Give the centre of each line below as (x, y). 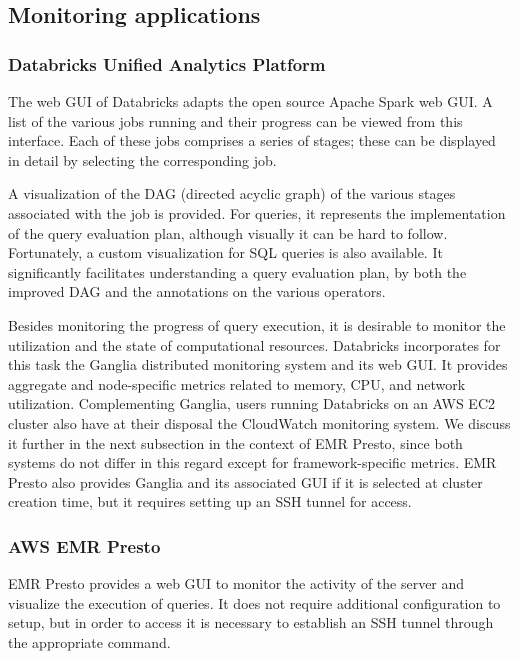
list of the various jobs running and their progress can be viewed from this (235, 120)
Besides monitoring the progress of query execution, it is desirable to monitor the (257, 324)
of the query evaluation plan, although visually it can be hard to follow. (228, 232)
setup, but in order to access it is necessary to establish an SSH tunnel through (251, 622)
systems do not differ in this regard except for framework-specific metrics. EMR (252, 462)
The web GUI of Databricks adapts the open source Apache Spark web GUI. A (250, 101)
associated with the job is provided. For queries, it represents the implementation (257, 212)
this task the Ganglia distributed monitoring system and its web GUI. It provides (258, 364)
